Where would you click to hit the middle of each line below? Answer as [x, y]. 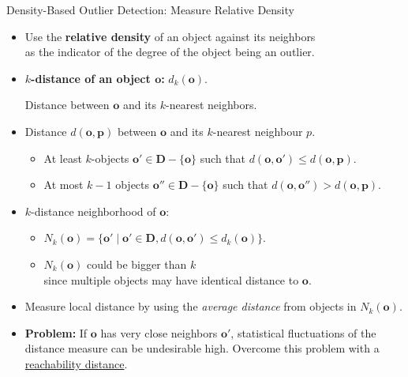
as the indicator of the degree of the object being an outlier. [170, 52]
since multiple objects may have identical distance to [171, 279]
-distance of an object [91, 78]
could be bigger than [137, 264]
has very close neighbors [159, 332]
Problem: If [56, 332]
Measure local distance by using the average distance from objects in [191, 306]
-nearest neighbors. [211, 105]
